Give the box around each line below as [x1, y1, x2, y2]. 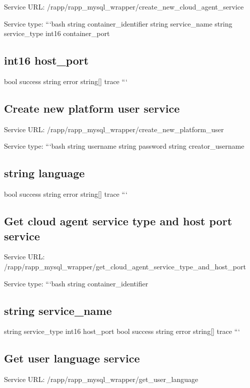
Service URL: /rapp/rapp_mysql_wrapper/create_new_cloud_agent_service [4, 2, 244, 12]
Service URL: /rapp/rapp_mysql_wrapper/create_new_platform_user [4, 124, 224, 134]
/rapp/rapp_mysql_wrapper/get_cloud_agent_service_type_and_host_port [4, 261, 246, 271]
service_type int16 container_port [4, 28, 110, 39]
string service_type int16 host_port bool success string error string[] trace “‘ [4, 326, 240, 336]
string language [4, 165, 85, 181]
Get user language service [4, 350, 140, 366]
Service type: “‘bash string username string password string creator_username [4, 141, 244, 151]
